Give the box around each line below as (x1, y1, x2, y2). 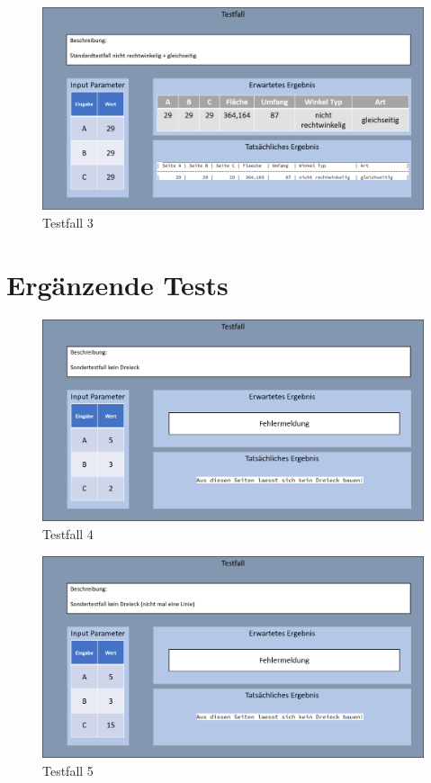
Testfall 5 (42, 761, 94, 779)
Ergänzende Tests (6, 265, 229, 302)
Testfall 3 (42, 212, 94, 231)
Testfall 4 (42, 524, 94, 543)
